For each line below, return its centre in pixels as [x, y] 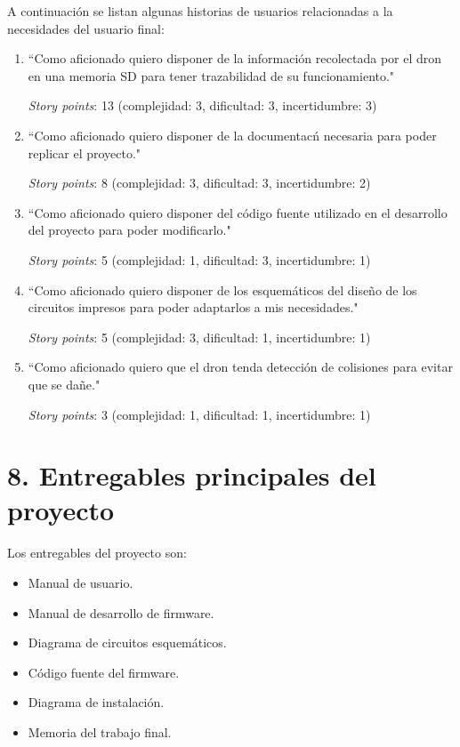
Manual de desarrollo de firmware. [121, 612]
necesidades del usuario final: [86, 28]
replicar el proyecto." [85, 153]
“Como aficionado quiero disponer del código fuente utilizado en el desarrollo [238, 212]
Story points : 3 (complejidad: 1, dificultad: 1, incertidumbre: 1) [199, 414]
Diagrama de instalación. [96, 702]
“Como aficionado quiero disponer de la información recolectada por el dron [235, 58]
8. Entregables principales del [192, 475]
